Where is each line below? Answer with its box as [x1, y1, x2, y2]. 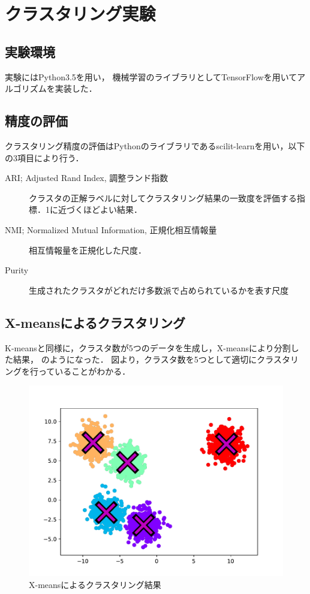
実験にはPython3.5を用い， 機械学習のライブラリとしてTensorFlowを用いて [5, 70, 297, 83]
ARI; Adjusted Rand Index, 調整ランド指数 [5, 171, 168, 184]
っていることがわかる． [38, 364, 131, 377]
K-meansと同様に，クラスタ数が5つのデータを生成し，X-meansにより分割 [5, 341, 291, 354]
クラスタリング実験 [5, 1, 156, 26]
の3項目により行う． [5, 151, 84, 164]
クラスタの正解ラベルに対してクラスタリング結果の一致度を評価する [29, 191, 297, 204]
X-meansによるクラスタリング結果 [29, 578, 161, 590]
